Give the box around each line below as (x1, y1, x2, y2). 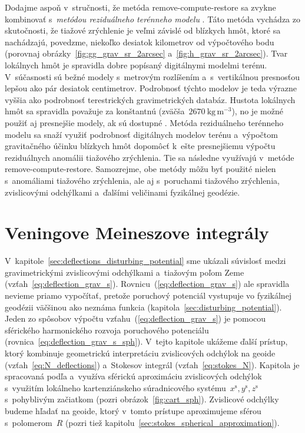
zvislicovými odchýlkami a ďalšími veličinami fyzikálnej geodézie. (5, 186, 240, 198)
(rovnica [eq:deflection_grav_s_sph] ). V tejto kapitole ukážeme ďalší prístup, (5, 335, 288, 348)
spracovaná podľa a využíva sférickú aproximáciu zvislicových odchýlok (5, 370, 262, 382)
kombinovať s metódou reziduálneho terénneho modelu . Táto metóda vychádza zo (5, 12, 300, 25)
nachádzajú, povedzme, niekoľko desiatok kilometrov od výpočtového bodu (5, 35, 274, 48)
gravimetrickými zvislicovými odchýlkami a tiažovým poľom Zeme (5, 266, 244, 278)
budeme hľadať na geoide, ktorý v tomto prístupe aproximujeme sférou (5, 404, 261, 417)
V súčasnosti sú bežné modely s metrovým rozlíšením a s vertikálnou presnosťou (5, 70, 300, 82)
